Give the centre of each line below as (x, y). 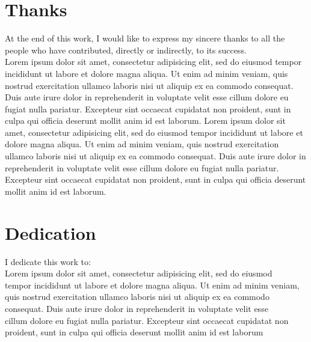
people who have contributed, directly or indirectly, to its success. (126, 50)
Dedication (51, 232)
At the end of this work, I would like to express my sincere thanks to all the (145, 38)
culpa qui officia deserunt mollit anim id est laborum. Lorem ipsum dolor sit (145, 121)
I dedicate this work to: (48, 261)
